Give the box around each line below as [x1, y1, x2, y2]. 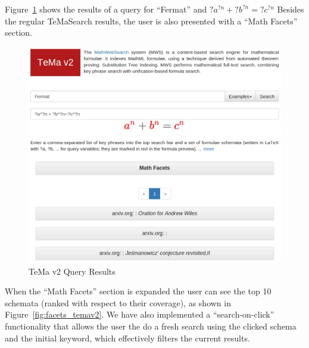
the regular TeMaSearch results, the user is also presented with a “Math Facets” [5, 14, 298, 27]
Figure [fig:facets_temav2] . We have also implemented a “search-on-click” [5, 308, 274, 321]
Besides [277, 3, 304, 15]
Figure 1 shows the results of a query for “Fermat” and [5, 3, 207, 15]
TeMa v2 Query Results [29, 265, 116, 277]
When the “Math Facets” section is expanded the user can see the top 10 [5, 285, 271, 297]
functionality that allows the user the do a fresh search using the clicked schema [5, 320, 296, 333]
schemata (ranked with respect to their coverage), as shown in [5, 296, 231, 309]
